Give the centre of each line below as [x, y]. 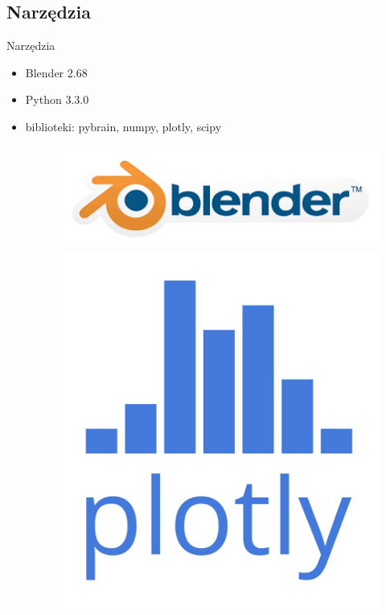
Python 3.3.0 [57, 99]
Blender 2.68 [56, 72]
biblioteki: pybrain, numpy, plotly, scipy [123, 126]
